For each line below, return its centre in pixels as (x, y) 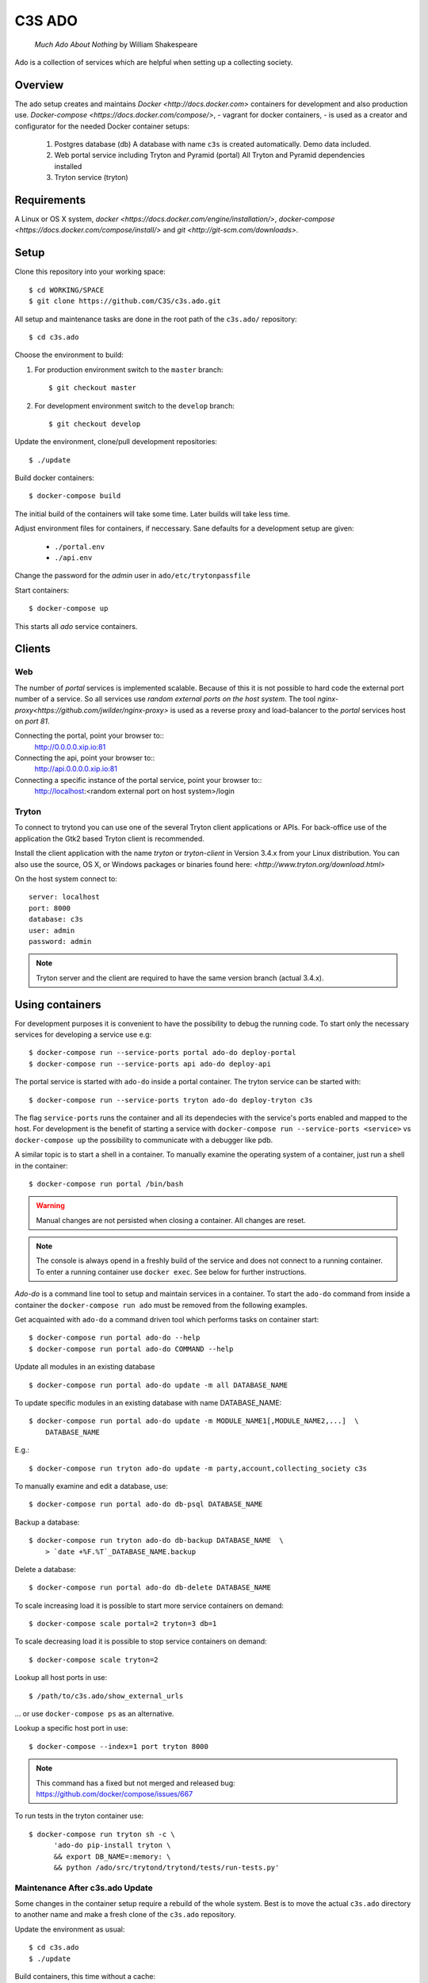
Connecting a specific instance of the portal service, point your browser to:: (138, 780)
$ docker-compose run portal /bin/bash (106, 1183)
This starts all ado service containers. (76, 626)
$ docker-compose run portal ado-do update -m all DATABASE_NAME (159, 1385)
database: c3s (56, 919)
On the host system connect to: (66, 878)
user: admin (52, 930)
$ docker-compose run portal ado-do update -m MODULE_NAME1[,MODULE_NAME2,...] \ (194, 1421)
